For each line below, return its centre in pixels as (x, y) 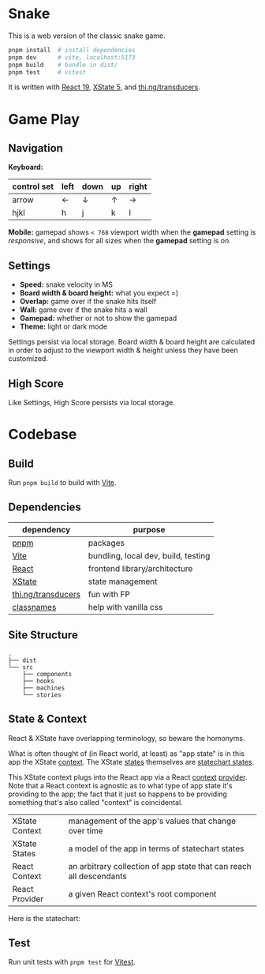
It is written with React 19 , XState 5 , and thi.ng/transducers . (105, 87)
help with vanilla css (125, 607)
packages (106, 543)
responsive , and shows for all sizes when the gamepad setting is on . (119, 241)
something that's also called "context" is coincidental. (95, 802)
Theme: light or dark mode (63, 327)
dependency (47, 529)
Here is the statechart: (45, 918)
